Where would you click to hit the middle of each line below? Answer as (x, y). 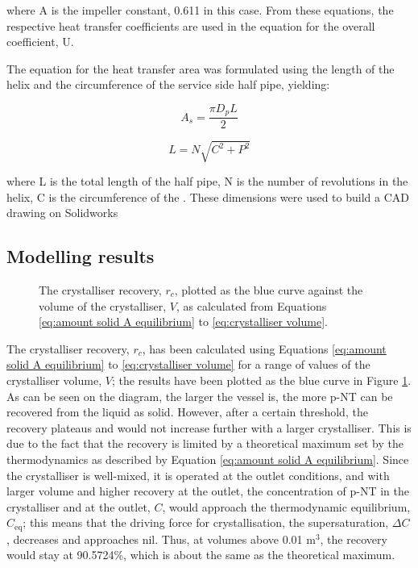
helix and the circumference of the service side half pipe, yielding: (168, 84)
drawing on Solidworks (62, 213)
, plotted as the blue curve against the (269, 289)
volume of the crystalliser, (103, 305)
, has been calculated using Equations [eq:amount (264, 348)
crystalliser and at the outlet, (79, 506)
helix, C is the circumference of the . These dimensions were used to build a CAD (208, 196)
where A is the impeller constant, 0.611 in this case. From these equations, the (200, 10)
